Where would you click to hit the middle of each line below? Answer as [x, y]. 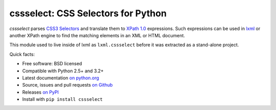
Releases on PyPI [40, 92]
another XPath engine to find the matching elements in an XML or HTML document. [97, 35]
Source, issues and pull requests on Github [67, 85]
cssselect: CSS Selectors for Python [88, 13]
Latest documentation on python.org [61, 78]
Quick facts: [22, 54]
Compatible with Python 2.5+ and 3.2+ [63, 71]
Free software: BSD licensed [52, 64]
